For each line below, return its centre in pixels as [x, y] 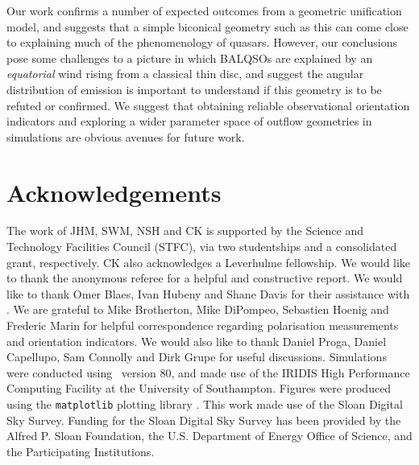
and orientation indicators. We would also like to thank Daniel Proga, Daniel [197, 341]
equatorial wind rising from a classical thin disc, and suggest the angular [185, 74]
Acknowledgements [114, 192]
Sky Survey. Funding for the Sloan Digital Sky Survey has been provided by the [204, 420]
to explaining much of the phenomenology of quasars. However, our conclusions [202, 42]
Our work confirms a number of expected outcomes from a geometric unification [204, 10]
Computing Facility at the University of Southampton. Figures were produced [199, 388]
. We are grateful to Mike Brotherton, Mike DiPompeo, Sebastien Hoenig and [198, 309]
